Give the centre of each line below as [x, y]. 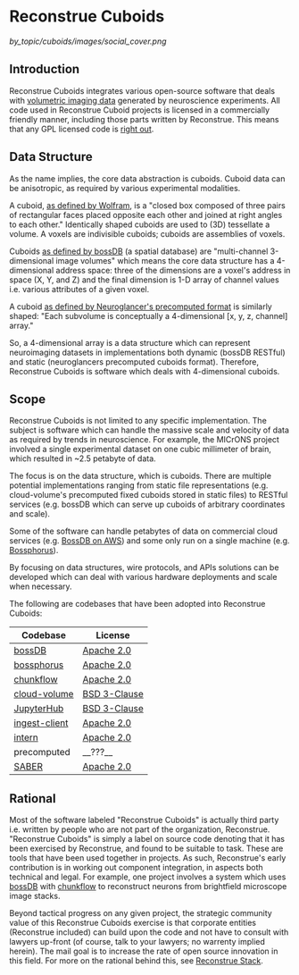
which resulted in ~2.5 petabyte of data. [83, 458]
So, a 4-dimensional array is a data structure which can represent [130, 342]
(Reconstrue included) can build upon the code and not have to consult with [149, 932]
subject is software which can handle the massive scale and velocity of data [149, 430]
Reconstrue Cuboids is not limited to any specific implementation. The [138, 421]
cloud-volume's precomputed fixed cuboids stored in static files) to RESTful [149, 495]
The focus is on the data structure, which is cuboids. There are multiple [141, 476]
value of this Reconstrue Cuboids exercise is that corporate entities [133, 923]
